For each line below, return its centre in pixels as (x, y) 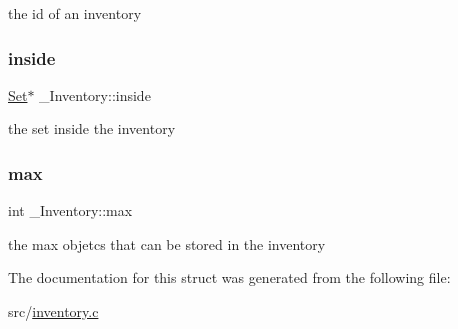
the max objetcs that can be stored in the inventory (167, 243)
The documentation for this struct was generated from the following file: (229, 277)
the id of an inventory (75, 13)
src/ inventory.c (53, 311)
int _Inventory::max (70, 210)
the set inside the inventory (92, 128)
